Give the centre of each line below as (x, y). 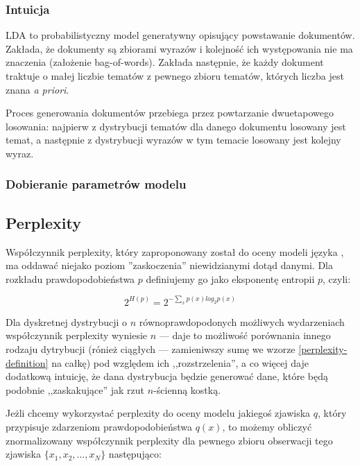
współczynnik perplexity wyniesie (77, 335)
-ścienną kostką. (187, 389)
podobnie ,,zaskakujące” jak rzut (75, 389)
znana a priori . (37, 89)
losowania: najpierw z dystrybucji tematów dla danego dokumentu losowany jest (176, 126)
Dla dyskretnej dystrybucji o (67, 321)
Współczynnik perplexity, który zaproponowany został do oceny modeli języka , (175, 251)
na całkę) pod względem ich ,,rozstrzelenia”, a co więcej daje (180, 362)
